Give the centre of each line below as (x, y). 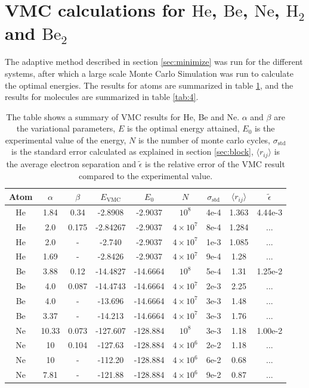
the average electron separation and (71, 163)
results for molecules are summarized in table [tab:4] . (102, 97)
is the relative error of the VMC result (215, 163)
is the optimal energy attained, (183, 128)
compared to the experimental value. (146, 175)
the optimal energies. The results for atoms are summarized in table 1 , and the (149, 85)
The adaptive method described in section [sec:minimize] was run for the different (154, 62)
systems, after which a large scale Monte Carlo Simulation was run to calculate (149, 73)
